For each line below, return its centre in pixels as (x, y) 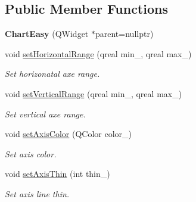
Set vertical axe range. (45, 114)
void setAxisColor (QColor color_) (69, 134)
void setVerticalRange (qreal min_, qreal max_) (94, 93)
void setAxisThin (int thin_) (57, 174)
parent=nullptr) (124, 34)
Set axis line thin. (37, 193)
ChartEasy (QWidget (47, 34)
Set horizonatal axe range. (52, 74)
